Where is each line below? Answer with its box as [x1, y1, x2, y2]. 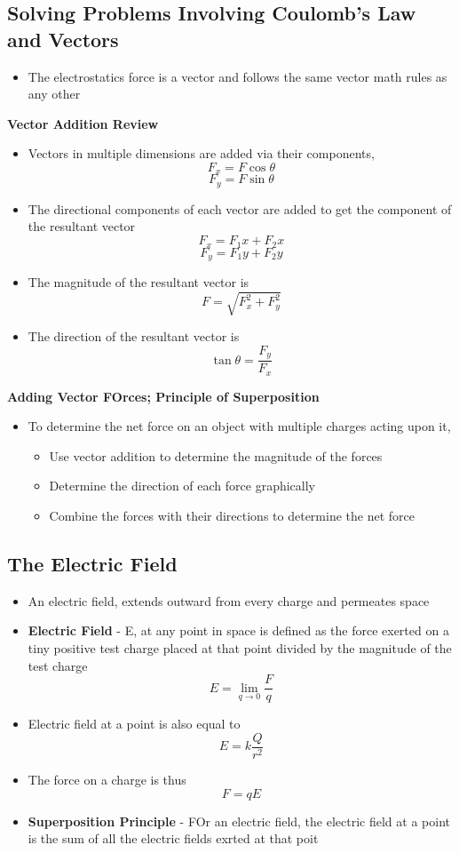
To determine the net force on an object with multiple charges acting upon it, [28, 417, 451, 435]
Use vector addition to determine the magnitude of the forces [49, 446, 383, 465]
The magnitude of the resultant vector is [28, 272, 249, 291]
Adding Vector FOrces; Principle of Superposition [7, 387, 320, 405]
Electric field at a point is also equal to [28, 714, 241, 733]
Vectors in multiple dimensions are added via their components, [28, 144, 375, 163]
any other [28, 84, 81, 103]
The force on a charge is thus [28, 769, 186, 788]
